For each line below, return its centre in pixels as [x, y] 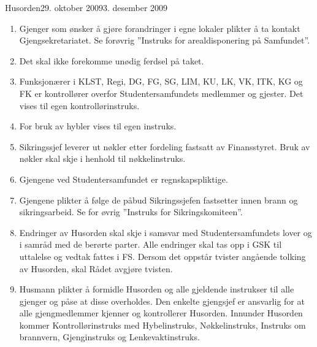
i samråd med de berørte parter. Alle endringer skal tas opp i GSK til [151, 244]
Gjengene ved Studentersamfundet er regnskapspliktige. [124, 179]
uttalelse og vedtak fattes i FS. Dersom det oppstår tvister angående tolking [162, 256]
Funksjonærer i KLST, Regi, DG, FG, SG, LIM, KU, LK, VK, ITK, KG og [161, 81]
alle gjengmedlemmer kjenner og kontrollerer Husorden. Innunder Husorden [161, 313]
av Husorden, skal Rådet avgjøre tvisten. [96, 268]
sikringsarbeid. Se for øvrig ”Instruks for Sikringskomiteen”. [131, 212]
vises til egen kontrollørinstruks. [79, 105]
